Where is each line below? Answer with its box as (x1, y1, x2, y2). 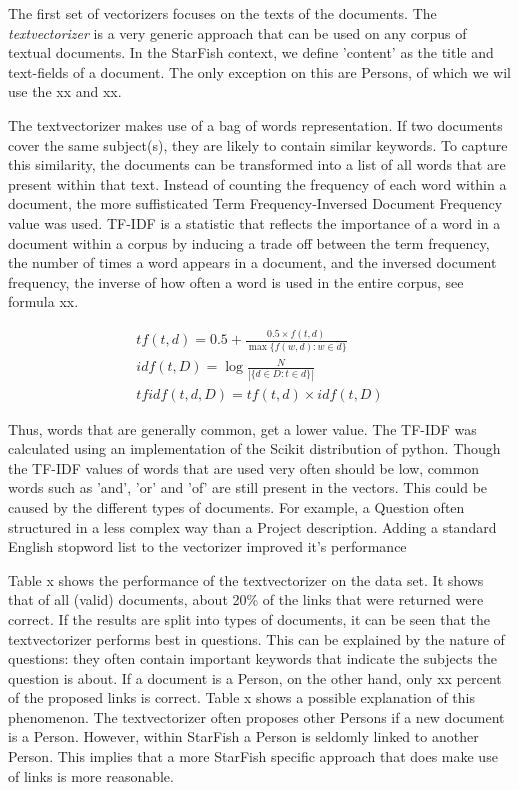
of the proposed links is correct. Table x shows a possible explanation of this (8, 687, 476, 708)
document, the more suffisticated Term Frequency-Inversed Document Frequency (8, 193, 503, 214)
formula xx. (8, 291, 79, 312)
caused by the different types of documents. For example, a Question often (8, 496, 465, 517)
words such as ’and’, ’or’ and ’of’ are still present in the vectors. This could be (8, 477, 488, 498)
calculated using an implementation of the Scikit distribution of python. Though (8, 438, 501, 459)
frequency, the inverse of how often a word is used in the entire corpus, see (8, 271, 464, 292)
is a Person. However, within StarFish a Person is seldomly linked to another (8, 726, 479, 747)
